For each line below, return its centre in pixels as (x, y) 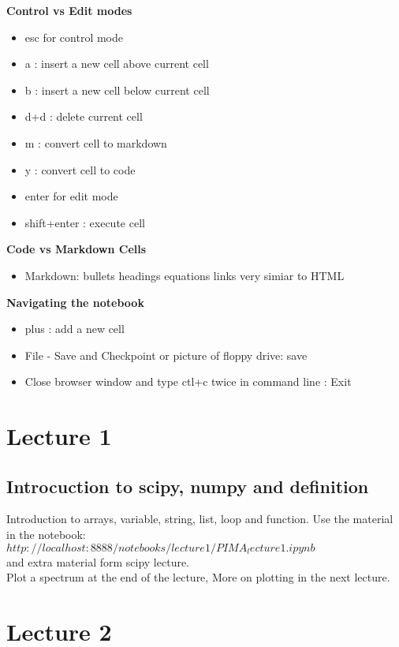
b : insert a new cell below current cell (117, 90)
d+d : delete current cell (84, 116)
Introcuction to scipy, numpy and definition (188, 486)
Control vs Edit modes (69, 10)
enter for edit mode (71, 196)
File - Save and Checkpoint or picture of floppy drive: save (166, 355)
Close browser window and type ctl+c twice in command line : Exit (188, 381)
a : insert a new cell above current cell (117, 64)
